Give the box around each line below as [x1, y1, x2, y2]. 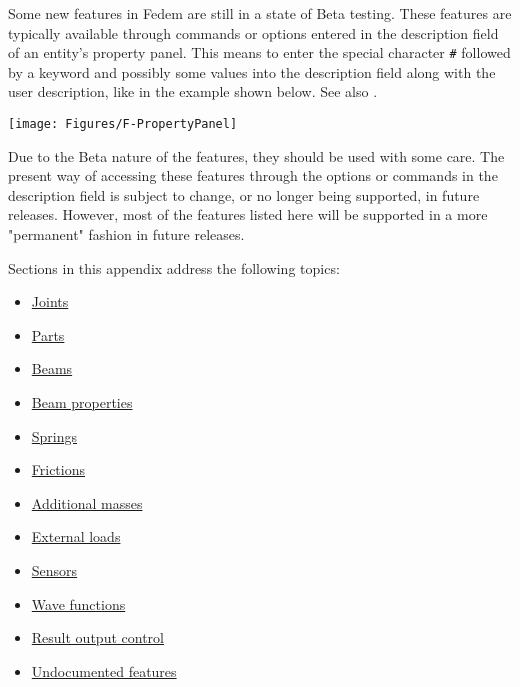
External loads [31, 526, 121, 547]
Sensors [31, 560, 78, 580]
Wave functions [31, 593, 126, 614]
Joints [31, 291, 69, 312]
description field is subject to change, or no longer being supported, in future [8, 184, 480, 205]
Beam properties [31, 392, 133, 413]
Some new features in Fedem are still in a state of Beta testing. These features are [8, 3, 512, 23]
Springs [31, 425, 78, 446]
